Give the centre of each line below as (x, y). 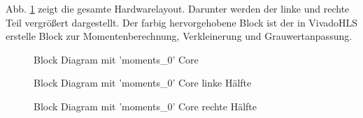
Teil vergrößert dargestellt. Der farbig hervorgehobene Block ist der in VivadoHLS (182, 22)
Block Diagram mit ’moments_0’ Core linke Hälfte (143, 83)
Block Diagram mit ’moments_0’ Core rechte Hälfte (145, 106)
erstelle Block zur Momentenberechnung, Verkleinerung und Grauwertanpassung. (179, 36)
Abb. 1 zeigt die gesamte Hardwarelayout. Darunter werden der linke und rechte (178, 8)
